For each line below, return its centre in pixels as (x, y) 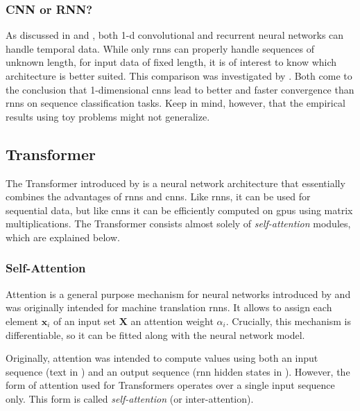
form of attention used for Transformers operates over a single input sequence (170, 385)
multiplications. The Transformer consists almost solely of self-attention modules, (178, 224)
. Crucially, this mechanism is (288, 321)
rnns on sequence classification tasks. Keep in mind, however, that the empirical (175, 103)
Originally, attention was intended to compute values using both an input (162, 358)
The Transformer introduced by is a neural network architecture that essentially (175, 183)
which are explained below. (63, 237)
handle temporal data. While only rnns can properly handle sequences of (160, 48)
